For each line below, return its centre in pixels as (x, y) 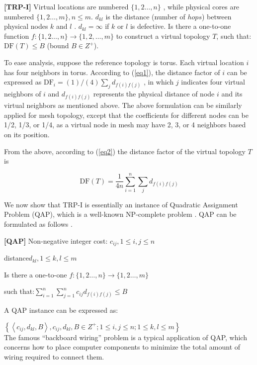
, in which (159, 82)
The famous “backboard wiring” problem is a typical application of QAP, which (126, 337)
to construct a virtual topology (163, 36)
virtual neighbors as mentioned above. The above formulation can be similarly (123, 105)
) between (216, 16)
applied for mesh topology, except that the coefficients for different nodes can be (126, 115)
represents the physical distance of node (154, 93)
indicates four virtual (213, 82)
